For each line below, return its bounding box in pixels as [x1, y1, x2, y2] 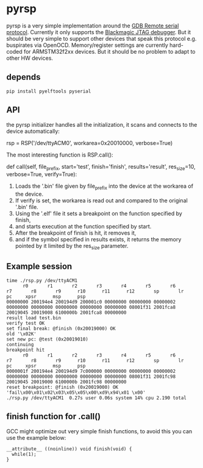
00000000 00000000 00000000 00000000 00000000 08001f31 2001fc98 [6, 374, 176, 380]
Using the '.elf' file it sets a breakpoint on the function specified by [15, 210, 183, 218]
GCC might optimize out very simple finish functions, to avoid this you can [6, 427, 193, 434]
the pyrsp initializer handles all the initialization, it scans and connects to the [6, 121, 198, 128]
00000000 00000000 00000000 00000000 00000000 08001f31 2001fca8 [6, 304, 176, 310]
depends [6, 72, 41, 82]
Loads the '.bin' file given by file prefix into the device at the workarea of [15, 182, 194, 191]
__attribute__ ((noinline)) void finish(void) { [6, 445, 132, 452]
